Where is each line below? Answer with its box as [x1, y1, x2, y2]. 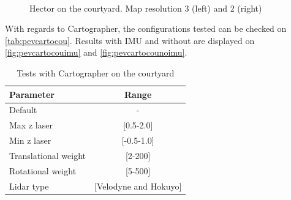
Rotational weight [9, 164, 77, 177]
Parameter [9, 87, 55, 100]
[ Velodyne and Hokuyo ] [94, 179, 182, 192]
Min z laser [9, 134, 51, 147]
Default [9, 103, 37, 116]
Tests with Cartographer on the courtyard [17, 66, 175, 79]
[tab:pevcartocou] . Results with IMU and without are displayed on [5, 34, 255, 46]
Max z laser [9, 119, 53, 131]
